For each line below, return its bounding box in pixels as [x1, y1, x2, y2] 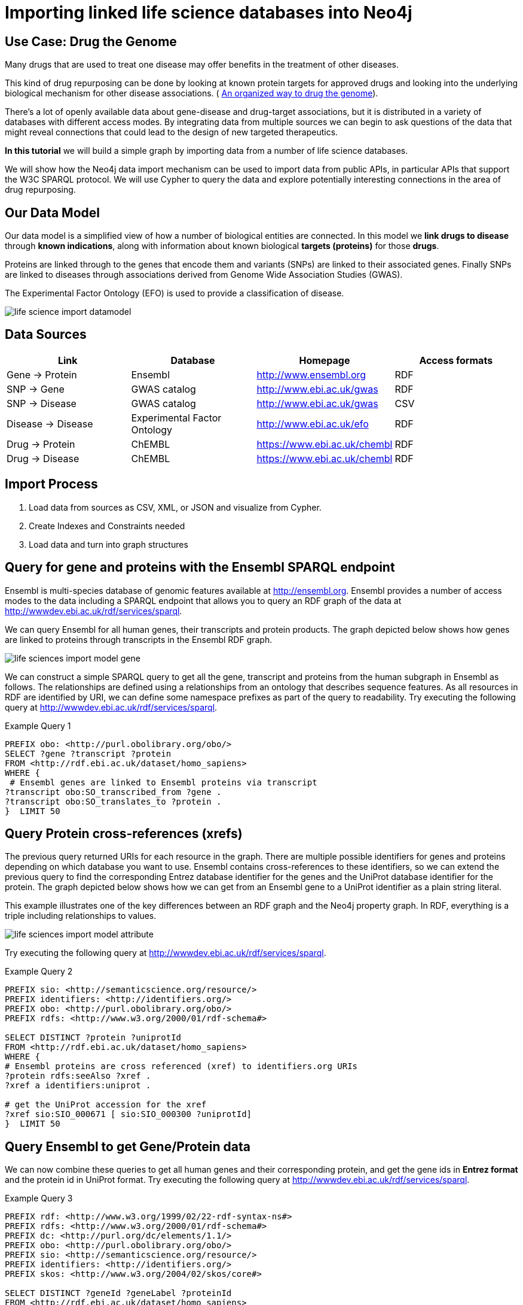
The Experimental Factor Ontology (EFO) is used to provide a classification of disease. [5, 288, 344, 299]
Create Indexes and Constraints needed [29, 520, 185, 531]
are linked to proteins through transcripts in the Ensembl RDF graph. [5, 634, 273, 645]
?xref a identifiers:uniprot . [5, 1081, 151, 1091]
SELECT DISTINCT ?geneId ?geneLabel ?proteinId [5, 1288, 232, 1298]
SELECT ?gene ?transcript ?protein [5, 748, 172, 758]
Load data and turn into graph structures [29, 539, 188, 550]
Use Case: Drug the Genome [5, 34, 177, 49]
